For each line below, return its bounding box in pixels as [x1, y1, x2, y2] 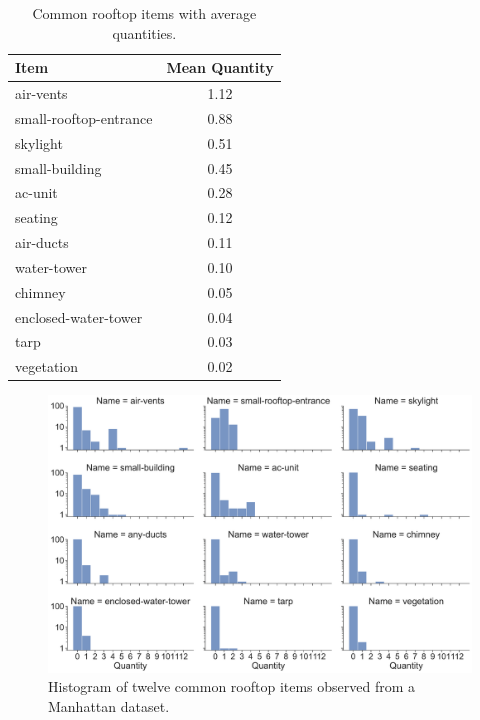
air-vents [15, 83, 68, 104]
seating [15, 207, 58, 228]
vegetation [15, 356, 78, 377]
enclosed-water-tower [15, 306, 143, 327]
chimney [15, 281, 66, 302]
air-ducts [15, 232, 69, 253]
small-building [15, 157, 102, 178]
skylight [15, 132, 63, 153]
